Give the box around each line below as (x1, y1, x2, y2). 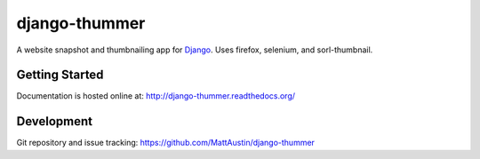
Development (16, 114, 93, 129)
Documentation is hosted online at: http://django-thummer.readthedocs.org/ (16, 91, 296, 101)
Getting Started (16, 68, 104, 83)
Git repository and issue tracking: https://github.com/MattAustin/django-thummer (16, 138, 316, 148)
